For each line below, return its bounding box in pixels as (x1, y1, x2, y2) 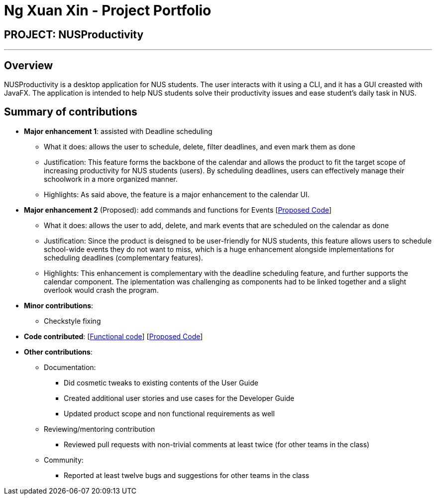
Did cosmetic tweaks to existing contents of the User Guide (64, 378, 258, 387)
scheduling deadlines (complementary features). (44, 253, 203, 262)
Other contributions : (24, 347, 93, 356)
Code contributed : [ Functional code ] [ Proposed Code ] (24, 332, 203, 341)
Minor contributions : (24, 301, 94, 310)
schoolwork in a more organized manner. (44, 174, 178, 183)
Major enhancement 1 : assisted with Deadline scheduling (24, 126, 213, 135)
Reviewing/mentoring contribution (44, 424, 155, 433)
